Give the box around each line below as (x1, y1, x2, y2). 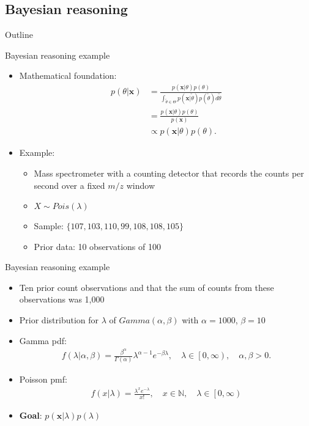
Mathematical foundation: (19, 69, 117, 82)
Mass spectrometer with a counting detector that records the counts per (34, 166, 304, 179)
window (126, 178, 155, 191)
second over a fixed (34, 178, 105, 191)
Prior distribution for (19, 314, 99, 326)
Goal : (19, 409, 42, 422)
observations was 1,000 (19, 293, 105, 306)
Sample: (34, 219, 64, 232)
